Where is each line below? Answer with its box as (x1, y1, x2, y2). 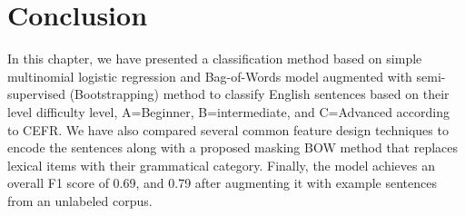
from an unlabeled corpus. (7, 191, 153, 210)
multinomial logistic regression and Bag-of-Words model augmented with (7, 66, 412, 85)
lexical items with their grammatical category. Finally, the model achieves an (7, 155, 436, 174)
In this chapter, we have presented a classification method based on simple (7, 49, 422, 68)
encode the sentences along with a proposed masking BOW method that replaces (7, 138, 459, 157)
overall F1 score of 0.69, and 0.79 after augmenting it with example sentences (7, 173, 438, 192)
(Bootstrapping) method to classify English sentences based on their (69, 84, 450, 103)
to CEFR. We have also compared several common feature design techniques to (7, 120, 449, 139)
